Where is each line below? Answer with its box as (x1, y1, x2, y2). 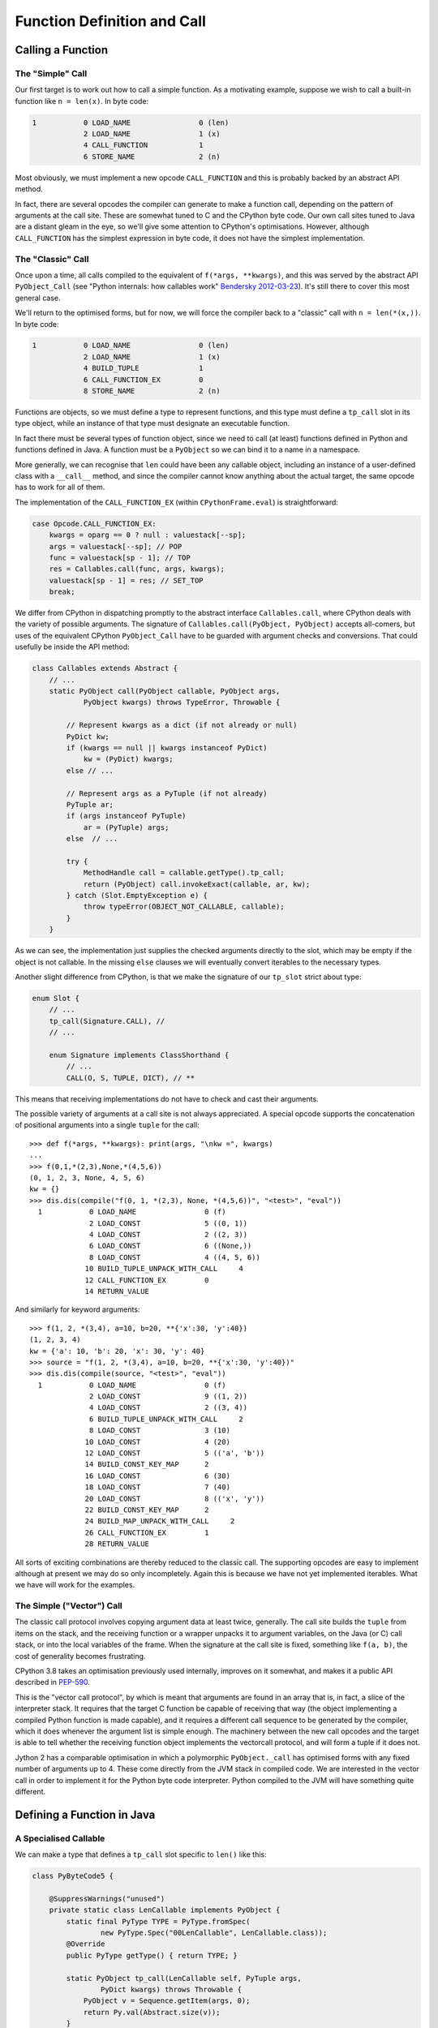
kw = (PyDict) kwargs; (83, 754, 174, 764)
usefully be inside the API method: (15, 642, 130, 652)
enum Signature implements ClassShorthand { (49, 1051, 230, 1059)
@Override (66, 1940, 105, 1949)
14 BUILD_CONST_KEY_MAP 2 (84, 1460, 210, 1469)
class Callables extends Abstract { (32, 664, 178, 673)
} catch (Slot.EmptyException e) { (66, 891, 208, 900)
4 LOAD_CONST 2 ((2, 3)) (89, 1230, 247, 1239)
